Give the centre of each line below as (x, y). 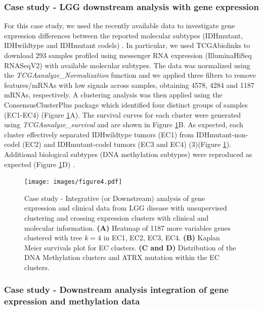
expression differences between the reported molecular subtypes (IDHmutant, (124, 35)
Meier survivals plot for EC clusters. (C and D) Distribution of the (130, 247)
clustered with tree (53, 238)
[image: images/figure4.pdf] (73, 182)
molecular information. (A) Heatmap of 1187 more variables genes (127, 227)
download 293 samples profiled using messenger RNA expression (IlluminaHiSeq (128, 55)
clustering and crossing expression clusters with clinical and (117, 217)
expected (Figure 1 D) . (39, 164)
